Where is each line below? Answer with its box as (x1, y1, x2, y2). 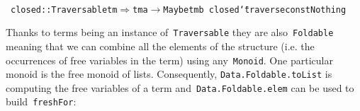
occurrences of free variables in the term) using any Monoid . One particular (6, 52, 333, 67)
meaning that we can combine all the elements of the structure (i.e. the (6, 38, 315, 53)
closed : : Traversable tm (11, 4, 118, 15)
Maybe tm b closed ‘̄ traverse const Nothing (163, 4, 347, 15)
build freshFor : (6, 94, 77, 109)
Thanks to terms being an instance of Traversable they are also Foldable (6, 25, 334, 40)
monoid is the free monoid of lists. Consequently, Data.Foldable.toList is (6, 66, 332, 81)
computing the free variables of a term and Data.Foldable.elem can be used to (6, 80, 354, 95)
